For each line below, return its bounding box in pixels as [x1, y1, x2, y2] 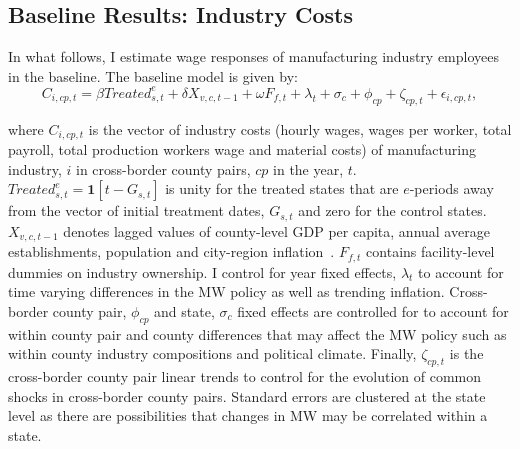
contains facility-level [366, 241, 495, 262]
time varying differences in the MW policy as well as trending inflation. [8, 281, 445, 302]
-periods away [409, 178, 494, 199]
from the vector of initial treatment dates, [8, 200, 265, 221]
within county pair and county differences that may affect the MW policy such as [8, 323, 507, 344]
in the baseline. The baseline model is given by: [8, 65, 298, 86]
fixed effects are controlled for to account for [237, 300, 509, 321]
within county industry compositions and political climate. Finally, [8, 343, 417, 364]
